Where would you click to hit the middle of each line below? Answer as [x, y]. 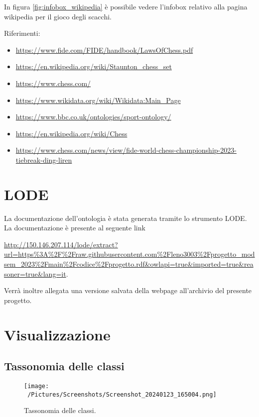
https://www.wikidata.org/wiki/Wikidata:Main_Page [98, 100]
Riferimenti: [22, 33]
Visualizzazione [57, 334]
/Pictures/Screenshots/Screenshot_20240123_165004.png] [122, 394]
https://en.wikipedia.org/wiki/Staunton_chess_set [94, 66]
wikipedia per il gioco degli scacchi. [58, 16]
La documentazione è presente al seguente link [75, 228]
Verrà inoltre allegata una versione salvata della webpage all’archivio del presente [128, 290]
